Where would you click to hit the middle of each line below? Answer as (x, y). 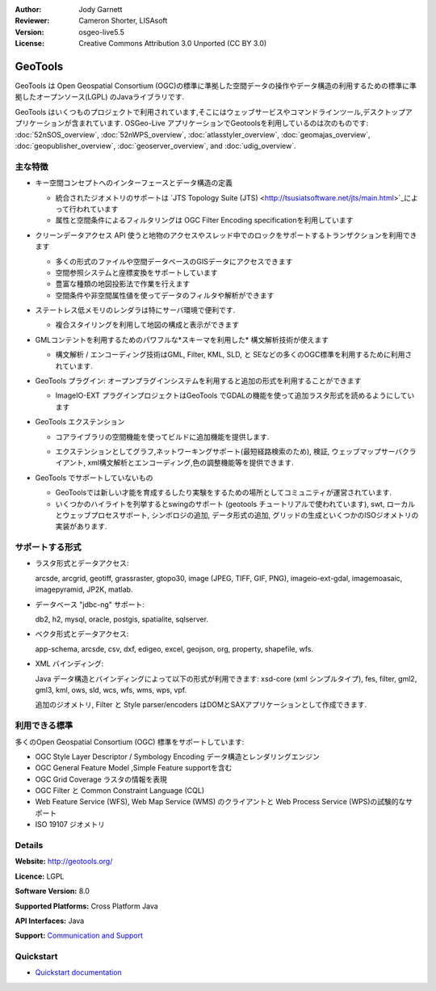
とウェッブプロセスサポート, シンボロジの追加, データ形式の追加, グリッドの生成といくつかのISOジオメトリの (237, 515)
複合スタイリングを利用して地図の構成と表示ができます (147, 325)
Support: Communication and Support (79, 936)
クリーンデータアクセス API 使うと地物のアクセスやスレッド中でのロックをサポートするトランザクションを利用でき (226, 235)
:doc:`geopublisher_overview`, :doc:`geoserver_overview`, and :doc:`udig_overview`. (155, 146)
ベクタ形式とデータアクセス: (82, 634)
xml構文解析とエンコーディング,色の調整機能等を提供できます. (191, 463)
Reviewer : (32, 21)
